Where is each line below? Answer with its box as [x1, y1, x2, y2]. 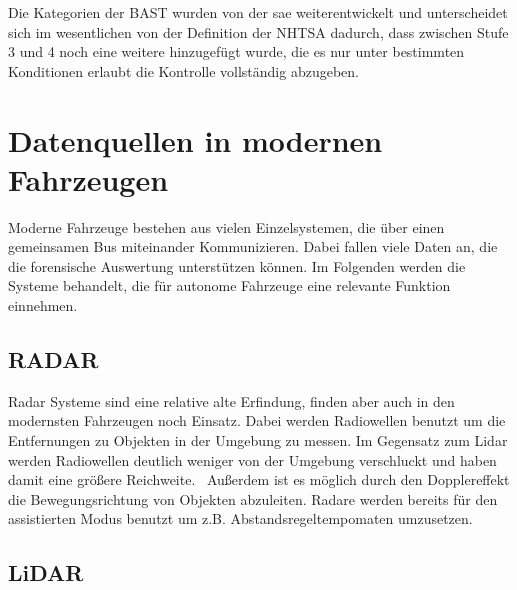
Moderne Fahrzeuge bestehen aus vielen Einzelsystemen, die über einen [8, 216, 445, 237]
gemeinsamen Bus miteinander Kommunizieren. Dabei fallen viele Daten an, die [8, 236, 498, 257]
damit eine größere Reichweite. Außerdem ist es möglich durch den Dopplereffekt [8, 469, 510, 490]
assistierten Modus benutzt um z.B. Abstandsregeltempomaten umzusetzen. [8, 508, 473, 529]
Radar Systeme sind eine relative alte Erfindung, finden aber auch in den [8, 390, 455, 411]
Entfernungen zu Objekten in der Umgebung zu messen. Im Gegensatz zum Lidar [8, 430, 508, 451]
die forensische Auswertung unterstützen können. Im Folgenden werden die [8, 255, 466, 276]
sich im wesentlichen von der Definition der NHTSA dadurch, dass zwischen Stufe [8, 21, 509, 42]
